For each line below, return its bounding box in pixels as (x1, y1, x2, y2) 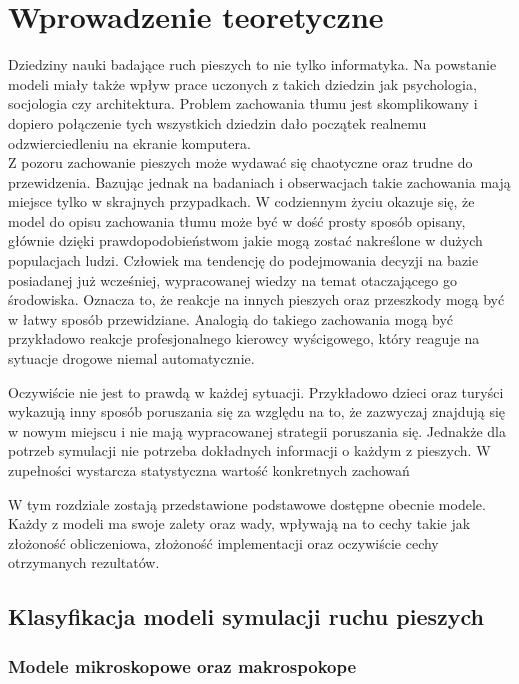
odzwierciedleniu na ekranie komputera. (8, 132, 251, 153)
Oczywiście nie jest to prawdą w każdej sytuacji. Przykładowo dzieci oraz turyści (8, 381, 504, 402)
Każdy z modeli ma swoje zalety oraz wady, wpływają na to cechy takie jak (8, 513, 471, 534)
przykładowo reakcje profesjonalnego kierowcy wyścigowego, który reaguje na (8, 328, 480, 349)
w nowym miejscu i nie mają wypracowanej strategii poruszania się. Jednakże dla (8, 420, 506, 441)
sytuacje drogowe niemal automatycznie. (8, 348, 255, 369)
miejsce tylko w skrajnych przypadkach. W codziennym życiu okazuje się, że (8, 191, 475, 212)
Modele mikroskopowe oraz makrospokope (8, 653, 357, 678)
